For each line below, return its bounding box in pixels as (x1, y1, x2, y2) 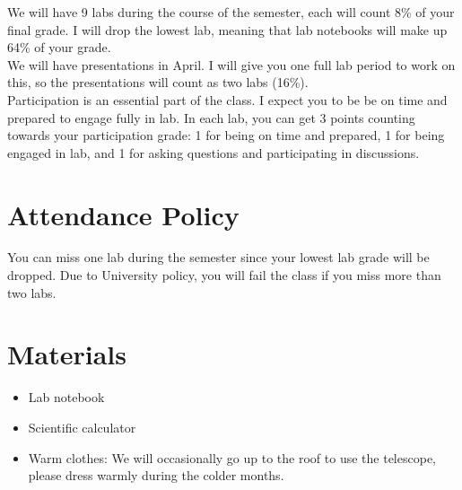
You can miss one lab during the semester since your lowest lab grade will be (7, 248, 430, 267)
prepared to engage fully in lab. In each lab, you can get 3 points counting (7, 108, 415, 127)
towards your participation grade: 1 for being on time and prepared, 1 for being (7, 126, 445, 144)
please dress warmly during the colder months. (28, 466, 284, 485)
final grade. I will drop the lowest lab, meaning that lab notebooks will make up (7, 20, 448, 39)
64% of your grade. (7, 38, 111, 57)
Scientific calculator (28, 417, 136, 436)
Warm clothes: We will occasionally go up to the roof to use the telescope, (28, 448, 436, 467)
